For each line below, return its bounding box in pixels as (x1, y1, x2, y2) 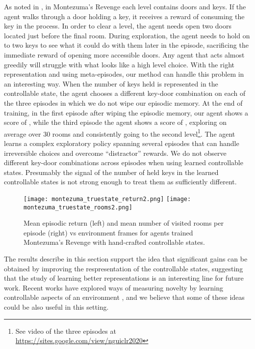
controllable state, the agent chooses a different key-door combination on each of (4, 88, 246, 98)
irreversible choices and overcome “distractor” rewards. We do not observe (4, 147, 227, 158)
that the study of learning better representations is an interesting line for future (4, 273, 244, 283)
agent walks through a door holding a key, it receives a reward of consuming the (4, 11, 245, 21)
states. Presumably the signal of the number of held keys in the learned (4, 167, 219, 177)
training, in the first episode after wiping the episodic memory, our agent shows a (4, 107, 248, 117)
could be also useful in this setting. (4, 302, 109, 312)
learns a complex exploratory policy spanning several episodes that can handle (4, 138, 239, 148)
